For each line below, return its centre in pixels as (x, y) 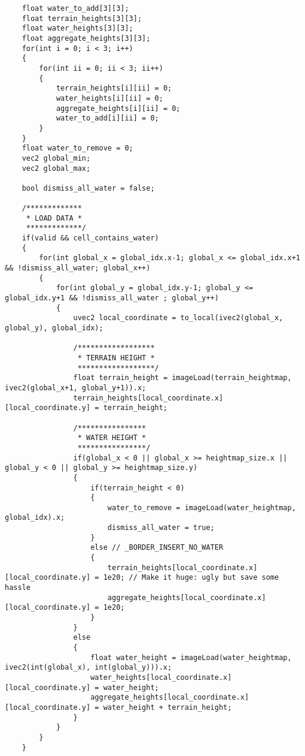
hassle (18, 588)
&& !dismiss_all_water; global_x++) (78, 268)
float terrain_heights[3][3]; (82, 18)
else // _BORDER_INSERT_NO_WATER (157, 548)
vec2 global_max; (56, 168)
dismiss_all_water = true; (161, 528)
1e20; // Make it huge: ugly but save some (191, 578)
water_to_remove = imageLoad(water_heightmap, (202, 507)
